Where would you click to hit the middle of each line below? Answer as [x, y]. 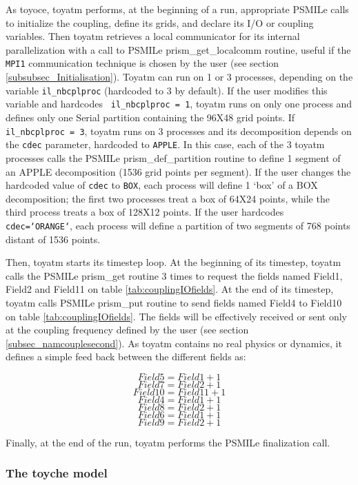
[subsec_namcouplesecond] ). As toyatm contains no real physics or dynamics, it [174, 343]
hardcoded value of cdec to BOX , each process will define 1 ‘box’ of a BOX [162, 185]
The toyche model [57, 473]
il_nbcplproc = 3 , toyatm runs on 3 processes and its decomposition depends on [179, 131]
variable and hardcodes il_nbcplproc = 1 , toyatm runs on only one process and [179, 104]
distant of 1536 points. [53, 239]
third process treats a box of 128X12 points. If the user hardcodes [145, 212]
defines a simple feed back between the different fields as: [126, 357]
